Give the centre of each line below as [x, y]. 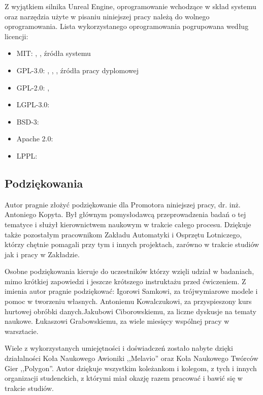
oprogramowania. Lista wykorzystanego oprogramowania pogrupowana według [127, 26]
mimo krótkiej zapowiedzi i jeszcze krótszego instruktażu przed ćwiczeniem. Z [125, 281]
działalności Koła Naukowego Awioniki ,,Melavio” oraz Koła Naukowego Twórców [131, 358]
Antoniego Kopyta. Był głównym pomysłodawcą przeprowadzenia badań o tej [125, 214]
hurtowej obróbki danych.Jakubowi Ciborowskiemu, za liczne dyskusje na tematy [131, 311]
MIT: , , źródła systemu [54, 53]
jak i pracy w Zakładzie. [42, 254]
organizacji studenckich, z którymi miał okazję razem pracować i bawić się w [124, 378]
